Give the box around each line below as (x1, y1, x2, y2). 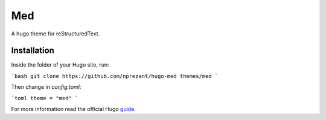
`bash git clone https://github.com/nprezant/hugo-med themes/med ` (11, 73, 219, 79)
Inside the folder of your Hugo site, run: (11, 61, 109, 68)
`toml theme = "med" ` (11, 95, 78, 101)
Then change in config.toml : (11, 83, 81, 91)
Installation (11, 46, 54, 56)
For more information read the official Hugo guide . (11, 106, 136, 113)
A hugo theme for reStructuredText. (11, 30, 100, 37)
